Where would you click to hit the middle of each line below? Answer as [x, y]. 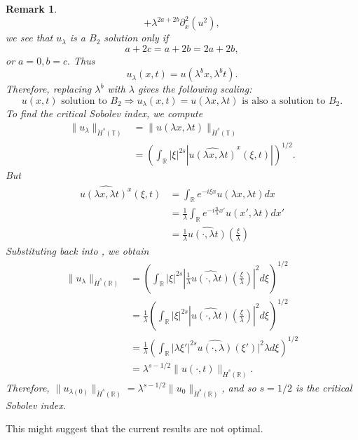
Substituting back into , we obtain [77, 251]
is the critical [324, 388]
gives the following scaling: [195, 89]
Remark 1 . [32, 8]
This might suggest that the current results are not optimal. [135, 428]
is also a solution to [284, 101]
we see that [29, 38]
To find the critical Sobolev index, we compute [104, 113]
